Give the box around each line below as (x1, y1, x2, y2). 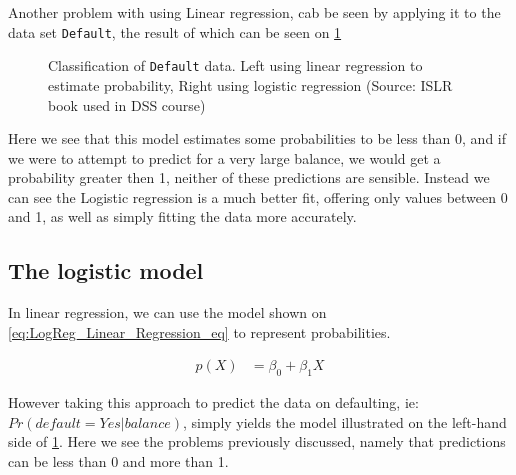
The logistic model (8, 255, 204, 286)
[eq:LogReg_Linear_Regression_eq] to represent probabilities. (8, 321, 391, 342)
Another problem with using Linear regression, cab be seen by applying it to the (8, 2, 501, 22)
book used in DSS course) (48, 94, 206, 115)
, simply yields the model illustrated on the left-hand (182, 411, 507, 432)
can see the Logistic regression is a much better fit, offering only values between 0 (8, 186, 508, 207)
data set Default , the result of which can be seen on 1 (8, 21, 342, 42)
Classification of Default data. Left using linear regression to (48, 55, 423, 76)
